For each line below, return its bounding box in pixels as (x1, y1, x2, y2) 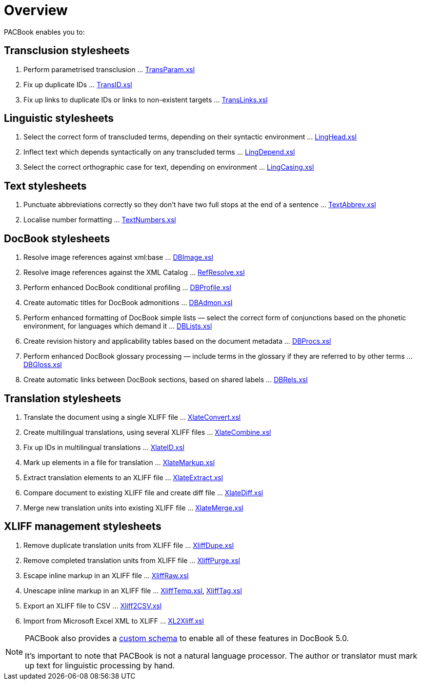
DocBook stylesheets (4, 232, 110, 245)
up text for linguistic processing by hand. (25, 660, 175, 670)
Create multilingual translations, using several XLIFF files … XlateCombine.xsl (23, 428, 271, 436)
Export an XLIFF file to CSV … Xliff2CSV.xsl (23, 601, 162, 610)
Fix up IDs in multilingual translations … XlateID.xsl (23, 443, 184, 451)
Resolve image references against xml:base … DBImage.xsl (23, 253, 213, 262)
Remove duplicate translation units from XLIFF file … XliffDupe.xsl (23, 541, 234, 549)
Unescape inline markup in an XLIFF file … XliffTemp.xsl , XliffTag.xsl (23, 586, 242, 595)
